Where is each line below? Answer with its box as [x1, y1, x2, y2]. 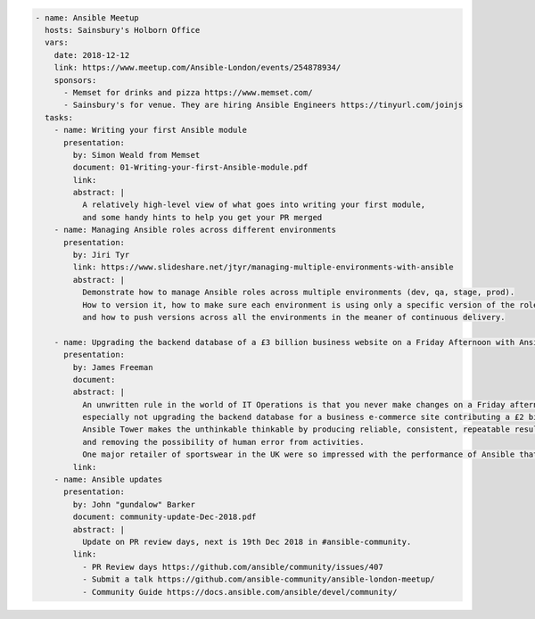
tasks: [45, 112, 74, 122]
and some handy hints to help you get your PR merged [81, 212, 323, 222]
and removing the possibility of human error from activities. [81, 437, 365, 447]
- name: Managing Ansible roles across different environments [53, 225, 337, 235]
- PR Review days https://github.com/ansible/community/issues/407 [81, 562, 383, 572]
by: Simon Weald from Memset [72, 150, 201, 160]
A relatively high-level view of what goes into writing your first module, [81, 200, 426, 210]
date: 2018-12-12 [53, 50, 130, 60]
